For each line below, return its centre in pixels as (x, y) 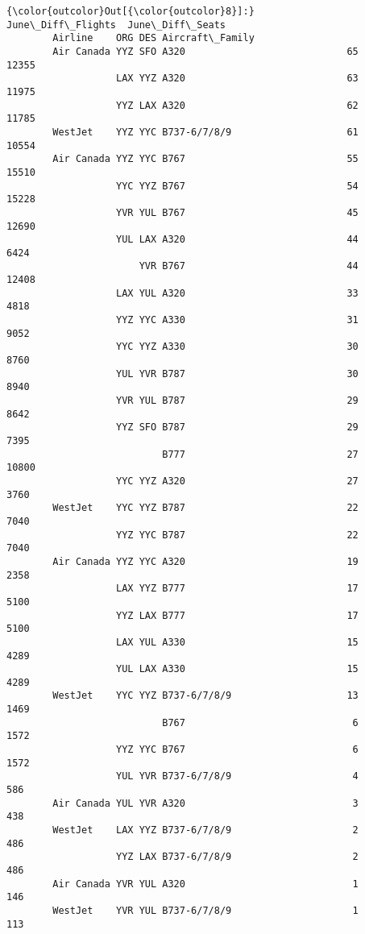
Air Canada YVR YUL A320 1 (205, 884)
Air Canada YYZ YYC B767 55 (205, 159)
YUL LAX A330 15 (237, 669)
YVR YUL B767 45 (237, 212)
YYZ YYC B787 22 (237, 535)
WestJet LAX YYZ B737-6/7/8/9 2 (205, 830)
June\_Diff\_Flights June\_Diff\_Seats (116, 25)
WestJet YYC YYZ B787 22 (205, 508)
